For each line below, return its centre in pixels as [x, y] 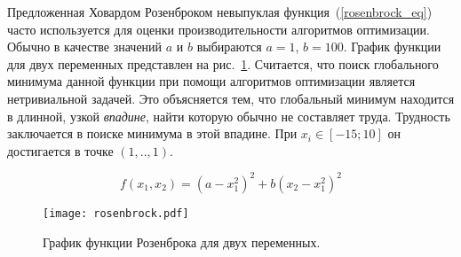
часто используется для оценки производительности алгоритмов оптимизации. [219, 29]
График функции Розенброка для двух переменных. [182, 241]
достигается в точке [60, 150]
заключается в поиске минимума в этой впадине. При [152, 133]
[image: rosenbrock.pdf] [116, 213]
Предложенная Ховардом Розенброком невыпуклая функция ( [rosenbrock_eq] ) [220, 12]
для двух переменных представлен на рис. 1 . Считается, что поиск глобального [223, 63]
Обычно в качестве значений [85, 47]
